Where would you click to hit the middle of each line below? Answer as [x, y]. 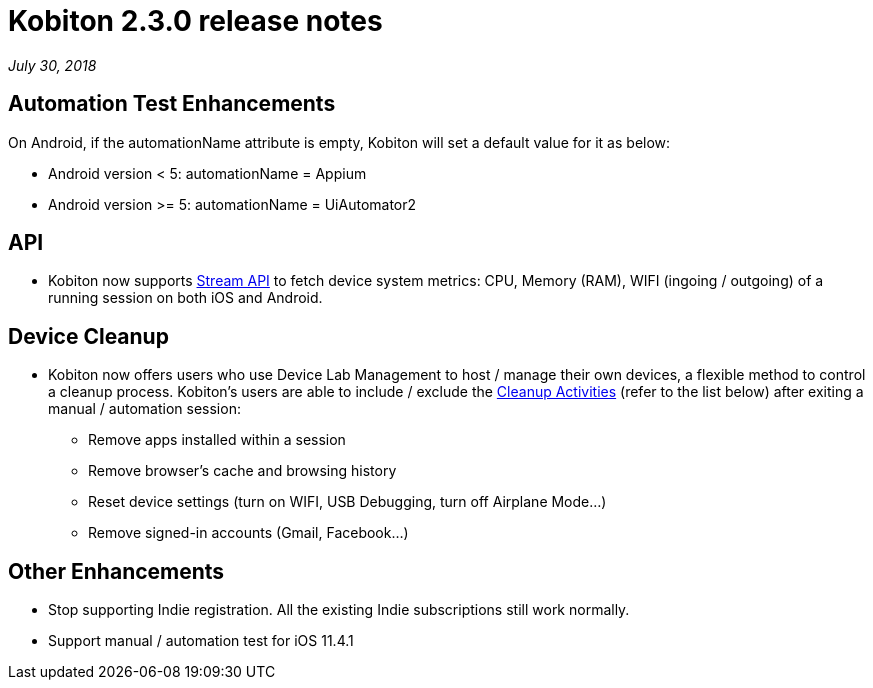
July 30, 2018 [52, 65]
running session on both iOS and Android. [185, 298]
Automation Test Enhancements [172, 104]
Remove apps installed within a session [217, 440]
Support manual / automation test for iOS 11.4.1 [201, 641]
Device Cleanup [88, 336]
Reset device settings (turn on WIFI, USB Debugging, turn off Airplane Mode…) [347, 502]
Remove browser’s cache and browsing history [242, 471]
